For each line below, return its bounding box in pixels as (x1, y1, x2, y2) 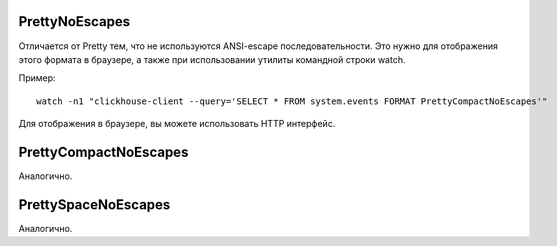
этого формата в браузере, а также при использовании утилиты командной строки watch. (18, 53, 406, 65)
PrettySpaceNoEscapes (18, 196, 171, 213)
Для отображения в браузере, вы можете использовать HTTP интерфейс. (18, 118, 336, 130)
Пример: (18, 72, 56, 84)
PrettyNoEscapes (18, 13, 131, 30)
